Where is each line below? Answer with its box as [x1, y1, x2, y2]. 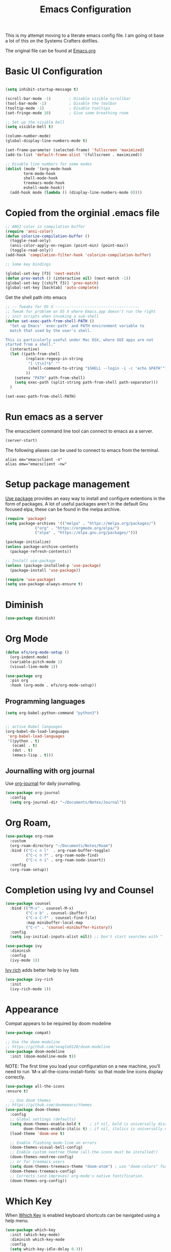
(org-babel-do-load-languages [5, 729, 70, 734]
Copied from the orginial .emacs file [5, 207, 160, 219]
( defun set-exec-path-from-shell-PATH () [5, 318, 95, 324]
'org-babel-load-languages [7, 734, 65, 739]
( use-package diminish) [5, 616, 56, 621]
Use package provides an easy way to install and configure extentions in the [5, 495, 165, 501]
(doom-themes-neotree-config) [10, 1154, 74, 1160]
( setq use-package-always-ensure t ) [5, 582, 83, 587]
